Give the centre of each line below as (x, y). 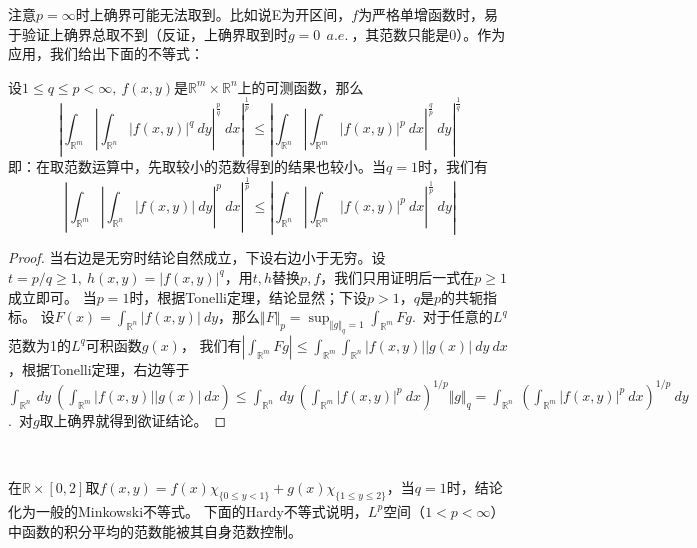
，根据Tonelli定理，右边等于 (99, 368)
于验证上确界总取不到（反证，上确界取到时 (148, 33)
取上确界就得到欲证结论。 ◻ (133, 419)
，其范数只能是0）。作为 (428, 33)
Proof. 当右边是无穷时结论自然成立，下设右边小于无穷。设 (197, 257)
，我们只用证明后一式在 (397, 276)
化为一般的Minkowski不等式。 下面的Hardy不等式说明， (188, 510)
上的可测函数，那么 (300, 86)
